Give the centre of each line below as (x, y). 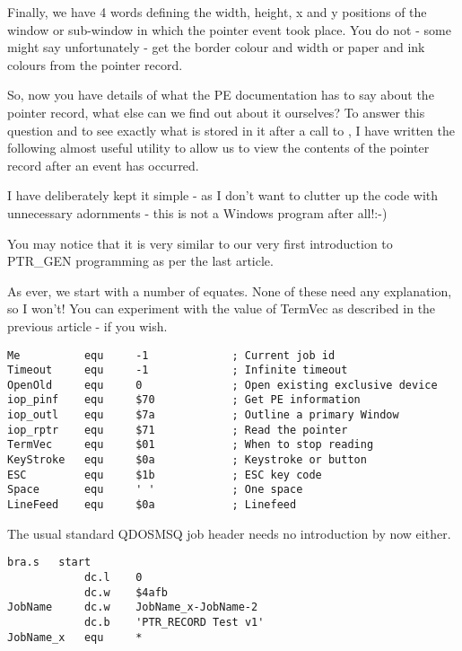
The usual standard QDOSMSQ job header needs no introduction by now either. (229, 533)
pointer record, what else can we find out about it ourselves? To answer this (216, 112)
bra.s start (49, 563)
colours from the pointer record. (95, 64)
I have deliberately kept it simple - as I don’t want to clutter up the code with (223, 195)
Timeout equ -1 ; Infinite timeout (178, 370)
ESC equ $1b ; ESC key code (165, 475)
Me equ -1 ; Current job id (171, 355)
